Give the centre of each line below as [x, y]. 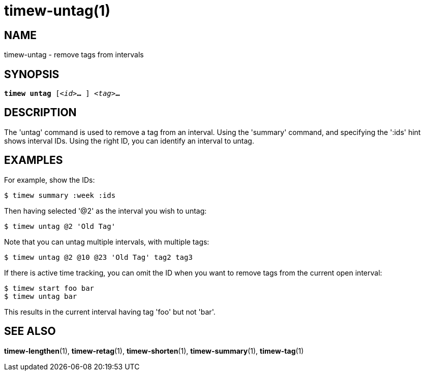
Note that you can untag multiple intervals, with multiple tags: [107, 242]
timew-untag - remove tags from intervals [74, 55]
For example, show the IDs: [50, 180]
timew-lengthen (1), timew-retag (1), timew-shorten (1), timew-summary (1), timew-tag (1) [154, 351]
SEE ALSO [30, 331]
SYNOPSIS [32, 74]
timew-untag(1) [57, 11]
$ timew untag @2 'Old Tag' [60, 226]
